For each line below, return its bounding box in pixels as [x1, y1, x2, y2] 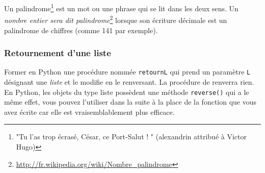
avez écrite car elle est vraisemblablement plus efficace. [4, 106, 175, 117]
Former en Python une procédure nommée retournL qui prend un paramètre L [4, 66, 251, 77]
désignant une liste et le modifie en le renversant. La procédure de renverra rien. [4, 76, 254, 87]
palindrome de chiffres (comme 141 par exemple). [4, 24, 158, 35]
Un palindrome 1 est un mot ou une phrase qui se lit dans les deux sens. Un [4, 2, 238, 13]
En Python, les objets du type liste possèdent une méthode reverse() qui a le [4, 86, 249, 97]
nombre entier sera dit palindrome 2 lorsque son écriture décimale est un [4, 13, 227, 25]
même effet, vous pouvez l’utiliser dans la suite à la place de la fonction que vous [4, 96, 257, 107]
